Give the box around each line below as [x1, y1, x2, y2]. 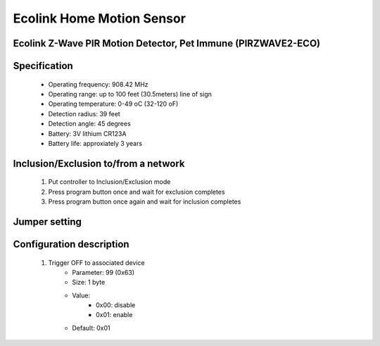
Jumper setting [13, 216, 82, 228]
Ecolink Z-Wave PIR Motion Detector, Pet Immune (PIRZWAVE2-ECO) [13, 37, 320, 49]
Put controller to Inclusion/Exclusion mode [48, 178, 171, 186]
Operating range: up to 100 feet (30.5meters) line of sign [48, 89, 213, 98]
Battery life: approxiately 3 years [48, 139, 143, 147]
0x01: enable [96, 311, 133, 319]
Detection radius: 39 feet [48, 109, 121, 118]
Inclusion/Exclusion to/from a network [13, 157, 185, 169]
